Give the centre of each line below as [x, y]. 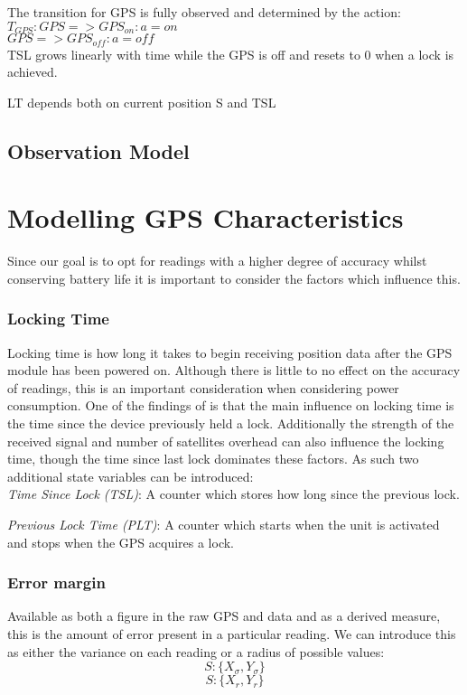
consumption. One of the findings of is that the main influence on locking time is [231, 405]
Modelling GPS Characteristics [205, 217]
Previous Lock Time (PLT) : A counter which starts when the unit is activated [224, 524]
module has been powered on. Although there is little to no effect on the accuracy [234, 370]
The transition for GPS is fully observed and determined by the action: [204, 12]
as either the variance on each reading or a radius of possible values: [196, 651]
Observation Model [98, 150]
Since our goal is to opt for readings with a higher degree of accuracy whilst [217, 261]
